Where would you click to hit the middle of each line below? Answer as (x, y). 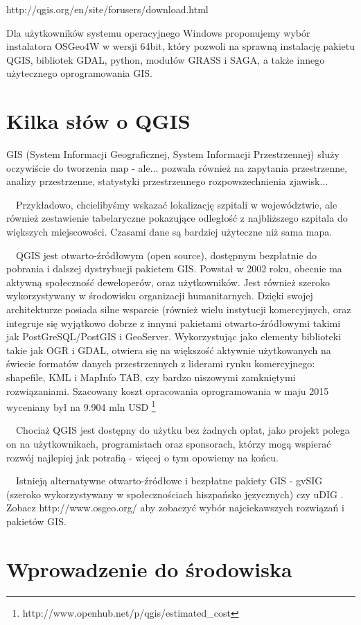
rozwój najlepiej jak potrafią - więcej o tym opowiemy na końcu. (142, 457)
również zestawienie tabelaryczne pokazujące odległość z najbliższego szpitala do (177, 218)
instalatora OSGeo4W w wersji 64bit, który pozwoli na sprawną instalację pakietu (181, 46)
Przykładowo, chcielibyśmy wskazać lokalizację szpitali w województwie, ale (176, 204)
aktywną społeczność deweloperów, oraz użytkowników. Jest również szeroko (168, 282)
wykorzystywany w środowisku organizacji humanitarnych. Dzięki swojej (160, 296)
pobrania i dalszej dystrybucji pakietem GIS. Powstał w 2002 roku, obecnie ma (174, 269)
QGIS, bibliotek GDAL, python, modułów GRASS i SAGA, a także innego (166, 59)
